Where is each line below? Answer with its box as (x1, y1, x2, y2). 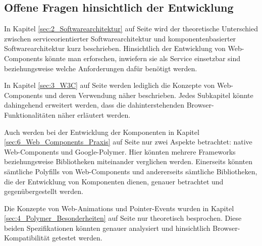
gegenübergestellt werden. (4, 186, 83, 196)
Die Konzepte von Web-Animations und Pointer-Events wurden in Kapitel (4, 203, 234, 213)
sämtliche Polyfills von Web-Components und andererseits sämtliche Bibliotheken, (4, 166, 257, 176)
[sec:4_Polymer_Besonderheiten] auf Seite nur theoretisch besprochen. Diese (4, 213, 242, 223)
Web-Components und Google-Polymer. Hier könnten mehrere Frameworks (4, 146, 236, 157)
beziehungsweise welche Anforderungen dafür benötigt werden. (4, 63, 197, 73)
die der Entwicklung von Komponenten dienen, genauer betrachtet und (4, 176, 224, 186)
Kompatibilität (4, 232, 50, 243)
